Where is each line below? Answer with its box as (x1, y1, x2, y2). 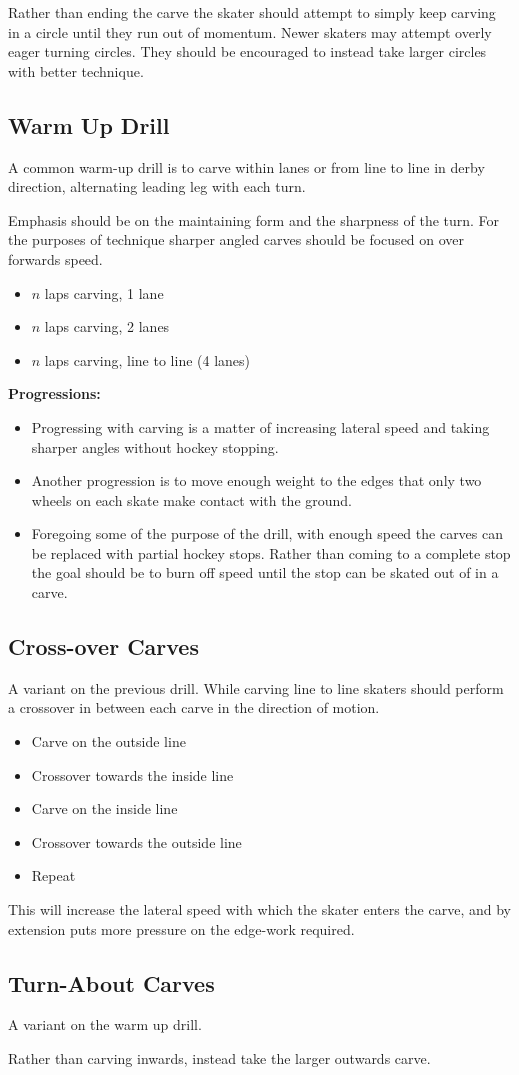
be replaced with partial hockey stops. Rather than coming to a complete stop (31, 542, 511, 563)
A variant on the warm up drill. (8, 1014, 202, 1035)
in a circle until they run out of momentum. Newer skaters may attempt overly (8, 21, 492, 42)
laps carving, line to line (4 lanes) (44, 349, 251, 370)
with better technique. (8, 60, 144, 81)
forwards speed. (8, 248, 103, 269)
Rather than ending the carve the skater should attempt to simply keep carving (8, 2, 496, 22)
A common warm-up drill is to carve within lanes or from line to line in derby (8, 156, 485, 177)
